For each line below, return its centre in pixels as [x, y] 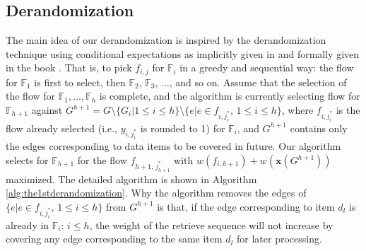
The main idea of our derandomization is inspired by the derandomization [166, 40]
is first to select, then [80, 82]
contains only [319, 128]
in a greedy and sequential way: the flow [267, 68]
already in [28, 224]
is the [348, 110]
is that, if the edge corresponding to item [246, 206]
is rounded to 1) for [183, 128]
